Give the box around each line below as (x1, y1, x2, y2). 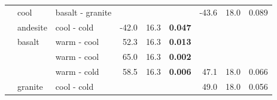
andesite (17, 20, 47, 33)
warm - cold (55, 65, 99, 78)
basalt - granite (55, 5, 112, 18)
